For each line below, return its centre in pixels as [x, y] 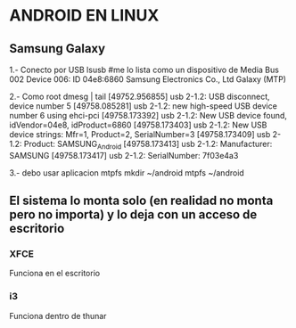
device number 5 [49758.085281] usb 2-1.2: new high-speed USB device [144, 106]
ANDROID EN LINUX [84, 16]
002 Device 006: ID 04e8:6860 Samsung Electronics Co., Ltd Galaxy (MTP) [148, 79]
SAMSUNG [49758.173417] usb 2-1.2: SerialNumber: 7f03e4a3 [124, 155]
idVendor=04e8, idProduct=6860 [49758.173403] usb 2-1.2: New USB [138, 125]
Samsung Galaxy [57, 49]
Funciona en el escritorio [55, 274]
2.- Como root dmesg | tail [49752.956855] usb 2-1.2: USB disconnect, [140, 96]
